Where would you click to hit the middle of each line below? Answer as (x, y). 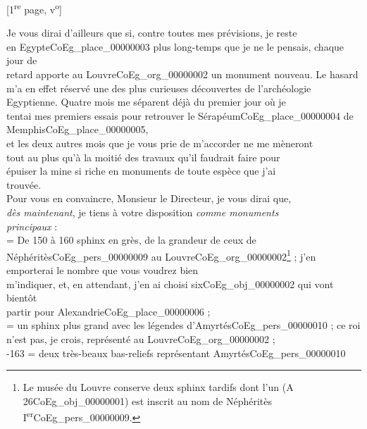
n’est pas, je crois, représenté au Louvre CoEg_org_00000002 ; (141, 338)
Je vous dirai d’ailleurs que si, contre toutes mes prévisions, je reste (152, 33)
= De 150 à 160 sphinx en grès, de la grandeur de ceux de (131, 240)
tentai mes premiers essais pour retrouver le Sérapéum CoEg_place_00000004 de (180, 115)
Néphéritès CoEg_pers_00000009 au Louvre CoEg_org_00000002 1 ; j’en (161, 255)
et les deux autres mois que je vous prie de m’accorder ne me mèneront (160, 143)
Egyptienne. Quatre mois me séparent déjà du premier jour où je (146, 102)
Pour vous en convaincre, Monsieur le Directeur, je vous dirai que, (149, 198)
